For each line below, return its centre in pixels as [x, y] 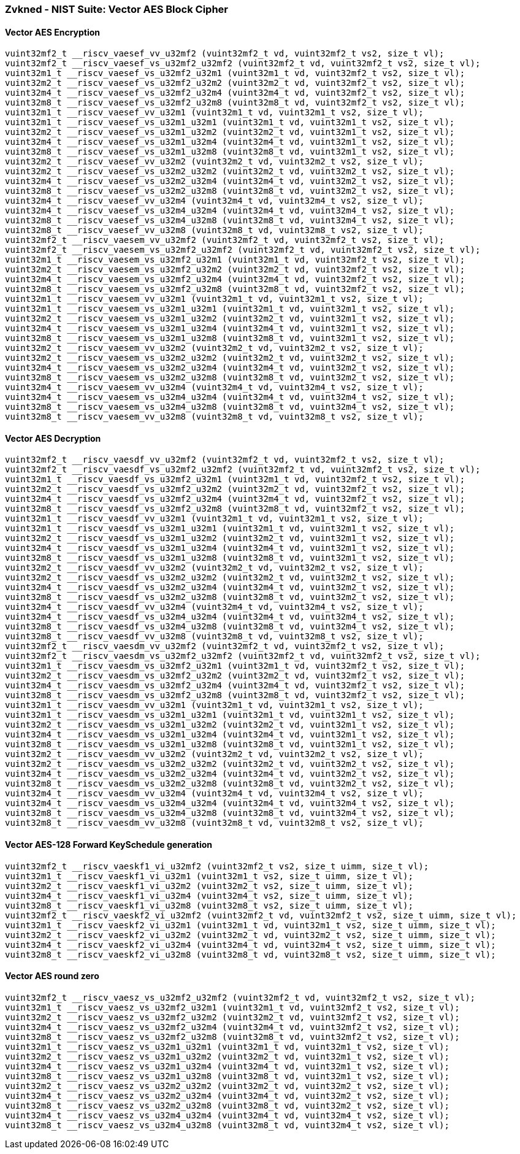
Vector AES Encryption [53, 32]
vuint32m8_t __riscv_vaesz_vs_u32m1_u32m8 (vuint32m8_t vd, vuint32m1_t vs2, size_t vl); [227, 1076]
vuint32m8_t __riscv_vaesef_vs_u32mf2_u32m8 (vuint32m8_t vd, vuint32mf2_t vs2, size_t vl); [235, 103]
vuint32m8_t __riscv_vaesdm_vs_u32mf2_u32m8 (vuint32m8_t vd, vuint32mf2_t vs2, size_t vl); [235, 695]
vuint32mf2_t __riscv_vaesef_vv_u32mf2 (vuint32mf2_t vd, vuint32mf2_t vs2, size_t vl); [225, 54]
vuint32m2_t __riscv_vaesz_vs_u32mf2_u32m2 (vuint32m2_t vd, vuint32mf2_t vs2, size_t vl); [232, 1017]
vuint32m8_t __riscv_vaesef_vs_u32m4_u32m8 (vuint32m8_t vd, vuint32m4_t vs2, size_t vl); [230, 221]
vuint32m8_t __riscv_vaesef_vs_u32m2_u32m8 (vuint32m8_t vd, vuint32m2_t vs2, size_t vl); [230, 191]
